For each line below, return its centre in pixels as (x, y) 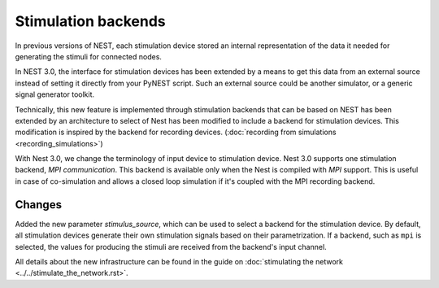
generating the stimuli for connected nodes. (89, 56)
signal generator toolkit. (55, 94)
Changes (39, 205)
